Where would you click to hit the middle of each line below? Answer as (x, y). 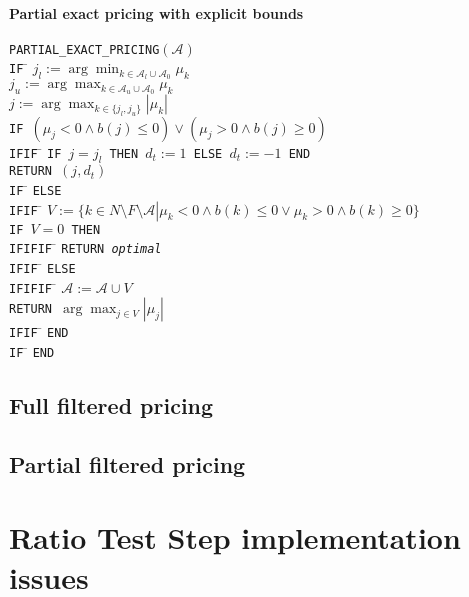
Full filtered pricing (111, 405)
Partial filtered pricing (127, 463)
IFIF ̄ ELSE (42, 267)
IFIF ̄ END (39, 331)
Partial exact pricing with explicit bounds (156, 12)
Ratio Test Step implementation (235, 537)
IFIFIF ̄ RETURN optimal (85, 247)
